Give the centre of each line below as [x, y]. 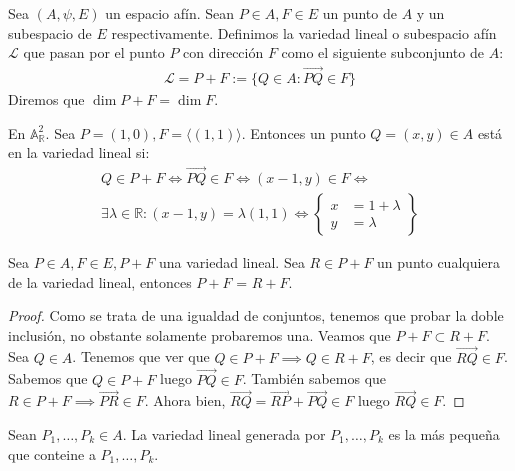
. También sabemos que [314, 378]
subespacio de [50, 32]
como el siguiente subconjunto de [382, 52]
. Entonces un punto [303, 132]
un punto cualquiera [439, 262]
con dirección [223, 52]
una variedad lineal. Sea [231, 262]
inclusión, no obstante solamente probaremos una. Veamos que [199, 334]
